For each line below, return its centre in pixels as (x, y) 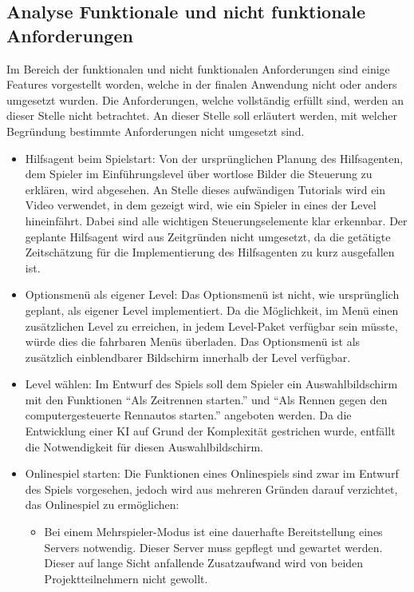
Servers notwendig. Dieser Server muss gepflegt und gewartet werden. (213, 547)
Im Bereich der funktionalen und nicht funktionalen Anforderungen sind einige (198, 68)
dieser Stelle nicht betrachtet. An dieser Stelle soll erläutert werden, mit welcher (202, 115)
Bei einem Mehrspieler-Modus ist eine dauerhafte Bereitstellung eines (213, 532)
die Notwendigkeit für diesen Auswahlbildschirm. (144, 446)
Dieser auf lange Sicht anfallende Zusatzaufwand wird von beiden (204, 563)
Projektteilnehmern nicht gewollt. (126, 578)
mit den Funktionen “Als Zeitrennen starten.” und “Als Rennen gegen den (206, 399)
